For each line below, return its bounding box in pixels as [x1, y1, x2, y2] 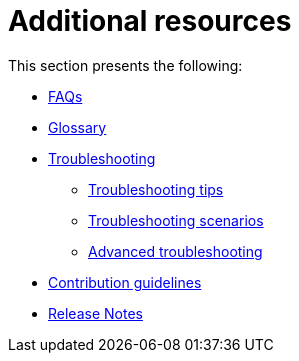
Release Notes [48, 304, 143, 322]
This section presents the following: [8, 56, 243, 74]
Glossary [48, 118, 107, 136]
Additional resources [8, 4, 292, 38]
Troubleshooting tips [88, 180, 224, 198]
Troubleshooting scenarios [88, 211, 264, 229]
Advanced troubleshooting [88, 242, 263, 260]
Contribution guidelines [48, 273, 202, 291]
